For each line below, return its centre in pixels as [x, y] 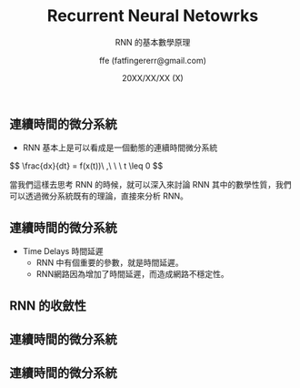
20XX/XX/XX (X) [153, 77]
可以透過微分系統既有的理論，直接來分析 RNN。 [99, 196]
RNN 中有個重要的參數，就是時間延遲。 [110, 263]
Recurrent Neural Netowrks [153, 16]
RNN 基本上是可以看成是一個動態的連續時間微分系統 [120, 148]
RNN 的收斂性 [48, 306]
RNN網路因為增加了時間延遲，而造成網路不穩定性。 [132, 274]
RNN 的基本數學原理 [153, 42]
